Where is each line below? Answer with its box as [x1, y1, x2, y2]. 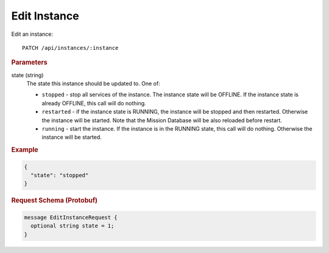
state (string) [11, 71, 44, 78]
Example [11, 146, 39, 154]
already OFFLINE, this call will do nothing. [41, 99, 146, 106]
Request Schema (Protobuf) [11, 196, 97, 205]
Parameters [11, 58, 48, 67]
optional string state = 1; [30, 223, 115, 229]
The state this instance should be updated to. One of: [26, 80, 161, 87]
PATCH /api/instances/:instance [22, 44, 119, 51]
